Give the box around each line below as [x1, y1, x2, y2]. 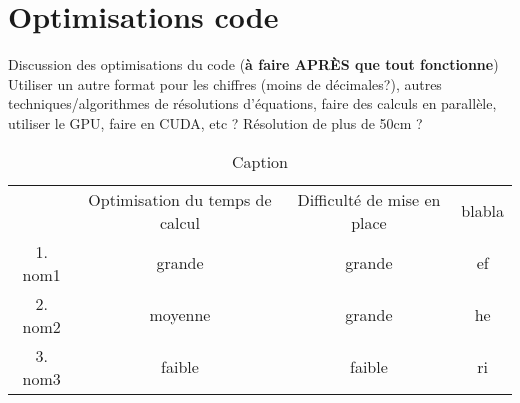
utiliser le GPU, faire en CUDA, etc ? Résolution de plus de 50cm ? [8, 112, 423, 133]
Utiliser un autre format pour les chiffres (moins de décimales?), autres [8, 73, 442, 94]
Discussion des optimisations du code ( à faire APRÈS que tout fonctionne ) [8, 54, 499, 75]
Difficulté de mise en [297, 187, 441, 211]
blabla [461, 199, 504, 222]
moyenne [149, 303, 211, 326]
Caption [231, 149, 289, 173]
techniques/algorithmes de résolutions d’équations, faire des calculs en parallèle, [8, 93, 497, 114]
